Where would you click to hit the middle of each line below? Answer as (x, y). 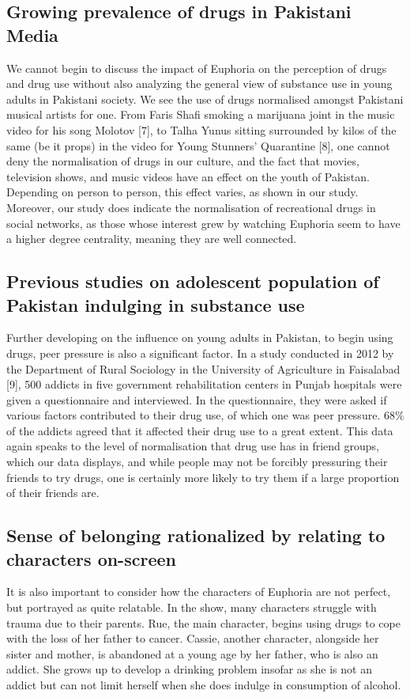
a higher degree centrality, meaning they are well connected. (152, 239)
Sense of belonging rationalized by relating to (196, 535)
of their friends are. (53, 493)
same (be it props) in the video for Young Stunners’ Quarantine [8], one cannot (198, 145)
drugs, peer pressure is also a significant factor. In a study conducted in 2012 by (200, 353)
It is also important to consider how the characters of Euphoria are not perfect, (199, 592)
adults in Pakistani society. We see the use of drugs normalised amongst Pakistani (205, 99)
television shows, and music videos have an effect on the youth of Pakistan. (188, 176)
